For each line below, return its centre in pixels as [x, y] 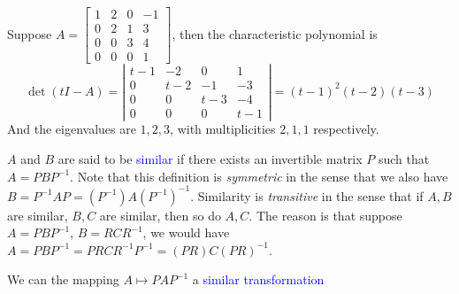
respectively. [346, 129]
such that [404, 159]
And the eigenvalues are [72, 129]
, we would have [186, 232]
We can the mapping [63, 279]
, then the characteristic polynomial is [275, 33]
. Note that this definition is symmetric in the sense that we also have [259, 176]
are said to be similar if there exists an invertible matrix [210, 159]
